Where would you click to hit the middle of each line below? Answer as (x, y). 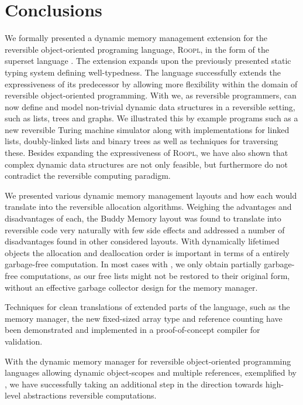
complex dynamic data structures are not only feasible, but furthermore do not (146, 164)
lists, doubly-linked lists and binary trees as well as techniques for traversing (142, 141)
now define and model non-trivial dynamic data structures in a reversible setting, (150, 106)
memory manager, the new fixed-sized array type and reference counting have (144, 318)
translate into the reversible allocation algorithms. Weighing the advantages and (148, 207)
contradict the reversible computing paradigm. (88, 176)
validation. (24, 341)
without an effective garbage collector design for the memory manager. (131, 287)
